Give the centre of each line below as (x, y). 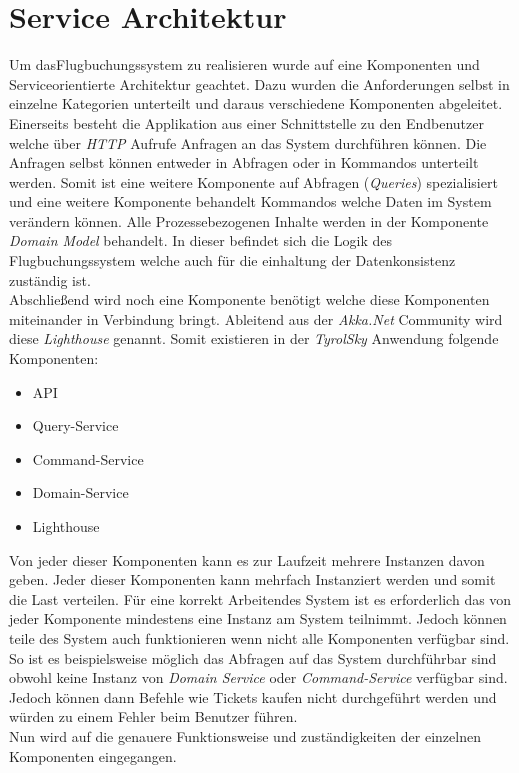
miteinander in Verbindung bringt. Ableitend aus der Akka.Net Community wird (256, 318)
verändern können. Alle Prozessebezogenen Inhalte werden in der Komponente (249, 220)
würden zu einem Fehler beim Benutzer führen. (153, 716)
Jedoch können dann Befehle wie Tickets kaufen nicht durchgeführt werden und (253, 696)
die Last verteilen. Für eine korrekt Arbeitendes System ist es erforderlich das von (260, 598)
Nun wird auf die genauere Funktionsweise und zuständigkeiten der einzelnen (245, 735)
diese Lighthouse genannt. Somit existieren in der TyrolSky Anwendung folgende (254, 338)
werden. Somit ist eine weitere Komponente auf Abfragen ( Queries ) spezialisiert (253, 181)
